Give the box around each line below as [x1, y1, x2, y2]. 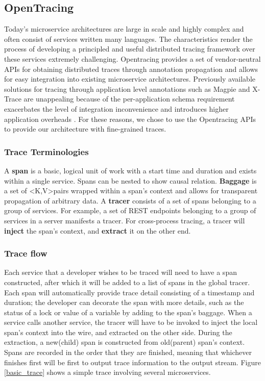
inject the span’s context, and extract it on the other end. [4, 225, 191, 236]
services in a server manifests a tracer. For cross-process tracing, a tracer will [4, 215, 245, 225]
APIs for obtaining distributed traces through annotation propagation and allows [4, 63, 258, 74]
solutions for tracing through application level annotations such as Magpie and [4, 83, 250, 94]
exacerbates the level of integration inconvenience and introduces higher [4, 103, 229, 114]
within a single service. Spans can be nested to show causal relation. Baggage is [4, 175, 257, 186]
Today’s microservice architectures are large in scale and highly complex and [4, 23, 244, 34]
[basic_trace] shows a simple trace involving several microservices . [4, 367, 211, 377]
